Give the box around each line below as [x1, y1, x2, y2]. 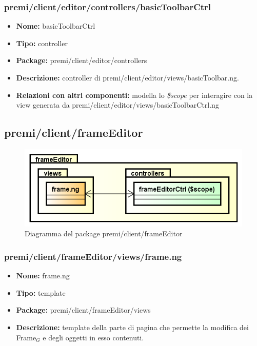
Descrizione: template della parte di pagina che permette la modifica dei [16, 322, 249, 333]
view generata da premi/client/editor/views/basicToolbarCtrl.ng [16, 99, 219, 110]
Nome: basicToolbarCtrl [16, 21, 95, 31]
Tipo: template [16, 287, 66, 298]
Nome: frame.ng [16, 270, 70, 281]
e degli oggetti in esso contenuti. [43, 332, 144, 342]
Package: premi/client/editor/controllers [16, 55, 147, 66]
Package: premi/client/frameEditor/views [16, 304, 151, 315]
